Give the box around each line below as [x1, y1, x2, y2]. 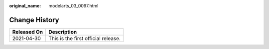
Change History [9, 15, 59, 24]
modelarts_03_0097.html [48, 3, 99, 8]
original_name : [9, 3, 41, 8]
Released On [12, 28, 43, 35]
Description [48, 28, 77, 35]
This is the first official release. [48, 35, 121, 42]
